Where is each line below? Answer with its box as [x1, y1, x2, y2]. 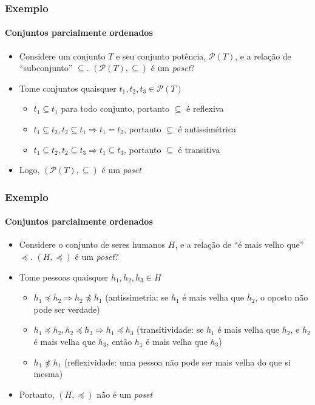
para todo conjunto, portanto [61, 102, 170, 115]
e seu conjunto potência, [115, 49, 206, 62]
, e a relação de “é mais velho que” [175, 238, 304, 251]
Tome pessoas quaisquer [19, 270, 109, 283]
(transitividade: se [137, 323, 204, 336]
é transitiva [178, 143, 220, 155]
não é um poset [97, 387, 153, 400]
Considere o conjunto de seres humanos [19, 238, 166, 251]
